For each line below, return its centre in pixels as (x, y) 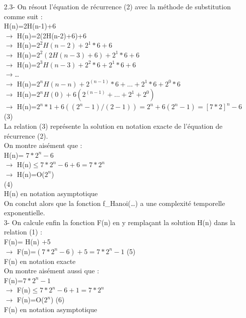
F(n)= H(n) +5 (27, 242)
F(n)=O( (30, 300)
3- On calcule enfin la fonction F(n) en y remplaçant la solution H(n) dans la (120, 222)
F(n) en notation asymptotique (51, 309)
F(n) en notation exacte (40, 261)
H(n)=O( (31, 174)
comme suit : (23, 16)
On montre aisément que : (43, 145)
